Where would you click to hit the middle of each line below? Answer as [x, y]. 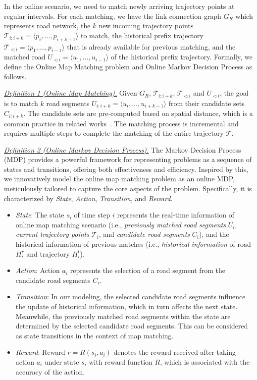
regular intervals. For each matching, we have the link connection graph [113, 16]
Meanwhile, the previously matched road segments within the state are [123, 316]
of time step [92, 215]
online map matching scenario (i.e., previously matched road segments [121, 224]
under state [62, 361]
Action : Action [38, 270]
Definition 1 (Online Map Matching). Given [71, 93]
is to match [21, 103]
